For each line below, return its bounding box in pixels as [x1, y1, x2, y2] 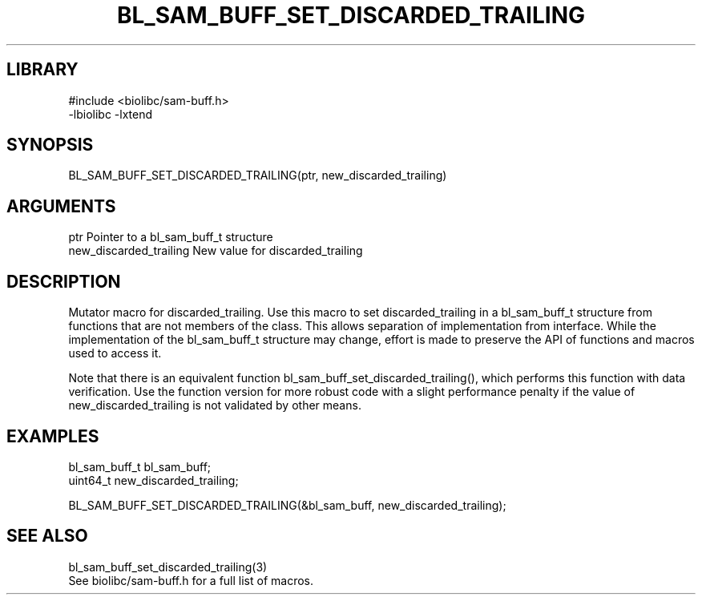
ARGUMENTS [6, 196, 116, 216]
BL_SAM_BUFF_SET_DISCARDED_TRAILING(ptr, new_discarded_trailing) [68, 168, 447, 183]
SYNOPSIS [6, 135, 94, 155]
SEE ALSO [6, 526, 88, 547]
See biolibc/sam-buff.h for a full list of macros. [68, 573, 313, 587]
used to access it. [68, 346, 162, 361]
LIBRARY [6, 59, 79, 80]
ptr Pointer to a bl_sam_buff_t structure [68, 230, 273, 244]
